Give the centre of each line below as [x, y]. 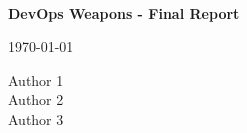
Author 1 [36, 79]
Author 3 [36, 118]
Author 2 [36, 99]
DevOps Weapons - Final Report [124, 12]
